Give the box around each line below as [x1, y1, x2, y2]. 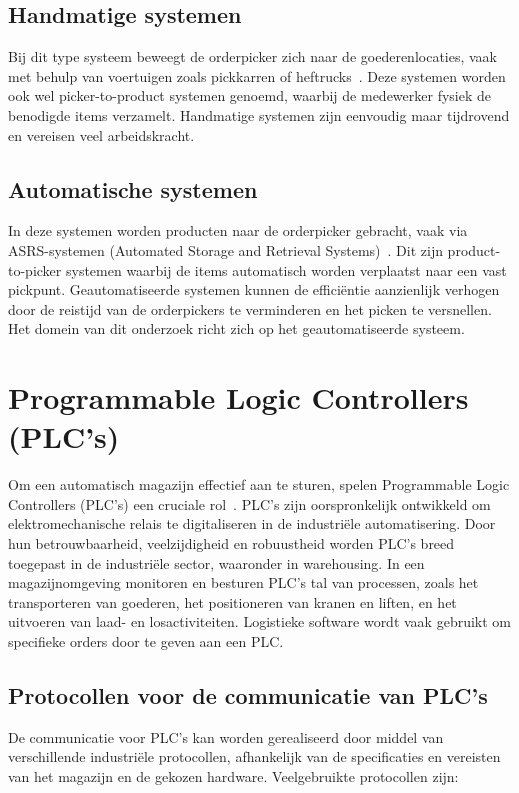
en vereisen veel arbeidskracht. [8, 124, 195, 145]
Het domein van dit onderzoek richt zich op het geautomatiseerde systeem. [8, 318, 465, 339]
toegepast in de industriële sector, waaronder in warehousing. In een [8, 552, 425, 573]
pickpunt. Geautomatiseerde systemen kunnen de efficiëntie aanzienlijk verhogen [8, 279, 500, 300]
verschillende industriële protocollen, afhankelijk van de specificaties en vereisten [8, 746, 501, 767]
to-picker [8, 259, 62, 280]
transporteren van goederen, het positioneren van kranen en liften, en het [8, 591, 457, 612]
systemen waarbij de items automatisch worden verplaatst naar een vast [65, 259, 507, 280]
